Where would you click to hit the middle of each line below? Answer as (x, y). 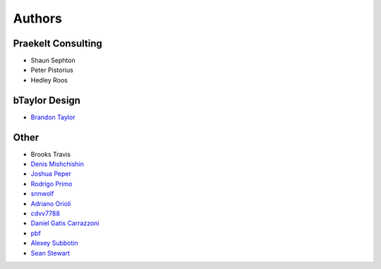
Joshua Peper (51, 174)
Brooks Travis (50, 154)
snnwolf (42, 193)
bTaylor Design (47, 100)
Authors (38, 18)
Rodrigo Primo (52, 184)
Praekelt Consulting (58, 43)
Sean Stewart (50, 253)
